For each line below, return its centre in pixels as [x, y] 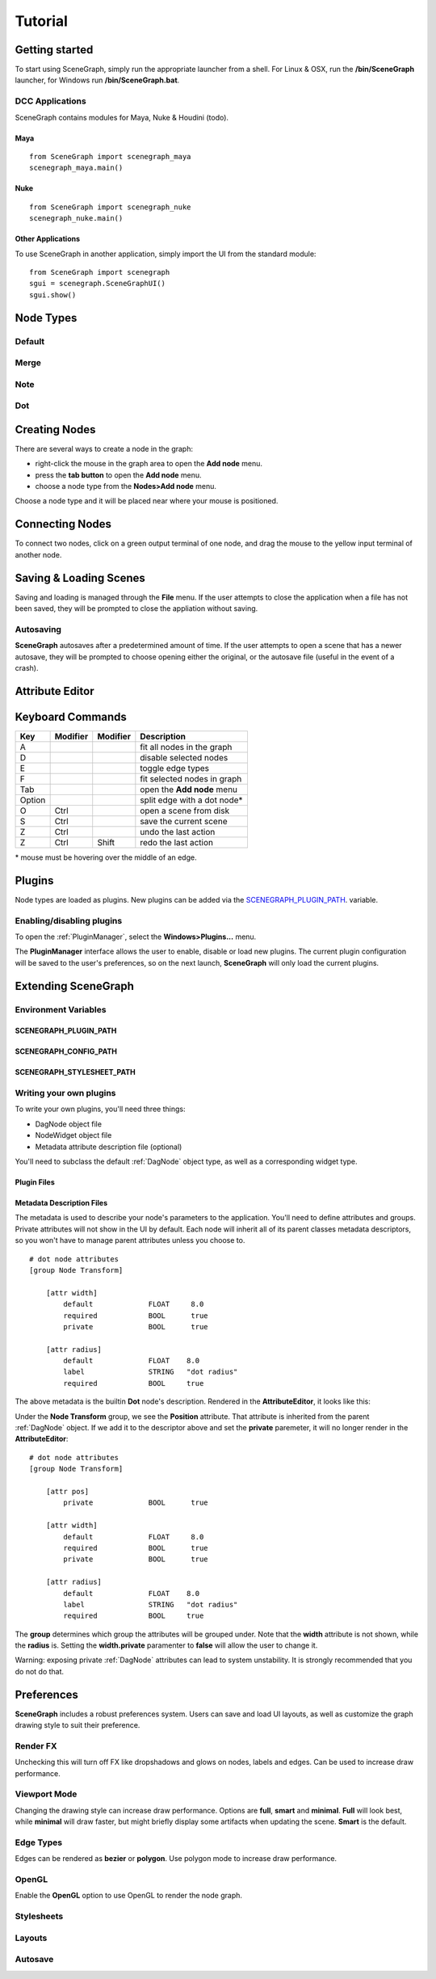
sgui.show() [53, 295]
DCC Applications [50, 101]
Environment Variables [61, 1009]
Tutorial [42, 21]
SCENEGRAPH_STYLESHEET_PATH [75, 1072]
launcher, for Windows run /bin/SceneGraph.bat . [97, 80]
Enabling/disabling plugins [69, 920]
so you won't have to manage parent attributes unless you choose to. [130, 1240]
